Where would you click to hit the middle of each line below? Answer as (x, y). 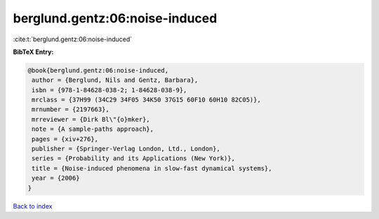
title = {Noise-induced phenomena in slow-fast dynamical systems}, (152, 168)
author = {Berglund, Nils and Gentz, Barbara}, (115, 80)
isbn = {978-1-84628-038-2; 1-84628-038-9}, (109, 90)
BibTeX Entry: (33, 52)
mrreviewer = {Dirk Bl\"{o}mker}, (91, 119)
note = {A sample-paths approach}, (93, 129)
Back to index (33, 206)
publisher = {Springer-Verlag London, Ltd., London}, (126, 149)
